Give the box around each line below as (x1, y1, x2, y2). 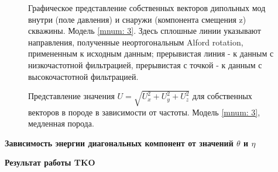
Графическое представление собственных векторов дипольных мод (28, 2, 266, 13)
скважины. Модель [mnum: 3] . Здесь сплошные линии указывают (28, 24, 261, 37)
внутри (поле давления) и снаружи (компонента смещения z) (28, 13, 246, 25)
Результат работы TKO (5, 156, 95, 169)
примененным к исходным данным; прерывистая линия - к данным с (28, 47, 274, 59)
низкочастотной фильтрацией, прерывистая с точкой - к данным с (28, 58, 262, 71)
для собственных (192, 90, 252, 102)
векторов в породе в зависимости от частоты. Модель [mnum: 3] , (28, 106, 260, 118)
